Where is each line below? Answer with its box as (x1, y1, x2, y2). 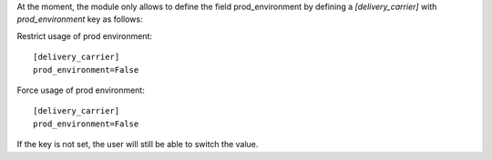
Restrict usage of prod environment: (16, 30, 152, 41)
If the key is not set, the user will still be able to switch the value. (16, 139, 259, 150)
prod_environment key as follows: (16, 14, 143, 25)
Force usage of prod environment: (16, 85, 145, 95)
